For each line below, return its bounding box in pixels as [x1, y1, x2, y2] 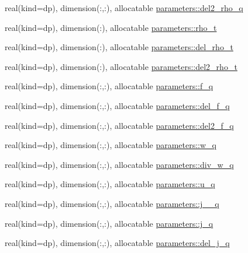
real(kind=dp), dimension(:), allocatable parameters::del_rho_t [5, 41, 233, 53]
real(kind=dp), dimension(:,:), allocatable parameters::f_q [5, 80, 213, 92]
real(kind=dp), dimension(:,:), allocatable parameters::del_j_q [5, 237, 230, 249]
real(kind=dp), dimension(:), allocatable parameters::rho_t [5, 21, 217, 33]
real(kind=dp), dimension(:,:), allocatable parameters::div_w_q [5, 158, 234, 170]
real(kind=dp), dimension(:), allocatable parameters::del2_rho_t [5, 60, 237, 72]
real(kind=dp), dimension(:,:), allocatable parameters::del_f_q [5, 99, 230, 111]
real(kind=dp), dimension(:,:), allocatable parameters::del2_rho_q [5, 2, 243, 13]
